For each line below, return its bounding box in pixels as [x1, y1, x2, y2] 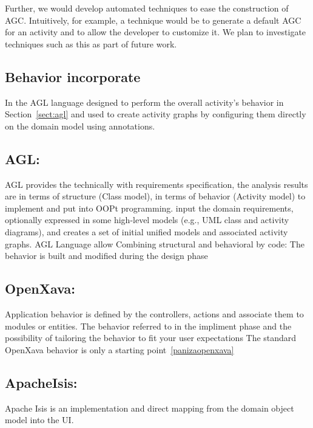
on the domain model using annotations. [5, 119, 155, 132]
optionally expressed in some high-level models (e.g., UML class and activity [5, 213, 289, 226]
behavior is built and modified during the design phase [5, 249, 208, 262]
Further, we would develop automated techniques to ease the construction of [5, 2, 289, 14]
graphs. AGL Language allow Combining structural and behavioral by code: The [5, 237, 305, 250]
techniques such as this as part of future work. [5, 37, 177, 50]
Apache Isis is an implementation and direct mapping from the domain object [5, 401, 294, 414]
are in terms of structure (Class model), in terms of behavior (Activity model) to [5, 190, 306, 202]
